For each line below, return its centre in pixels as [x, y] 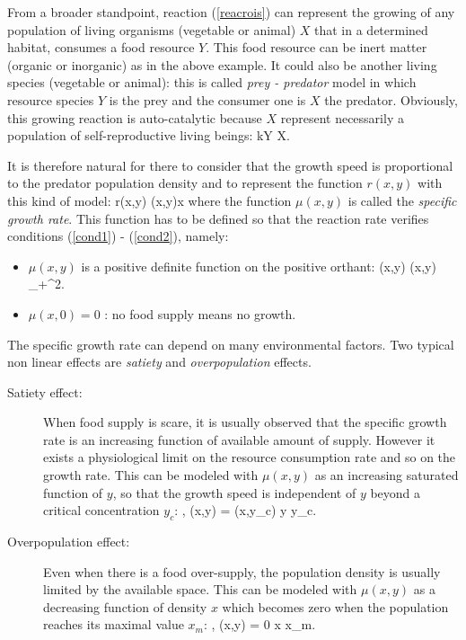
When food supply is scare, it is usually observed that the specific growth [245, 422]
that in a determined [371, 29]
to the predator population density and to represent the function [185, 183]
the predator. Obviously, [391, 99]
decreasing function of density [125, 606]
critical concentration [101, 510]
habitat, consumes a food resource [101, 47]
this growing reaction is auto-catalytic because [135, 117]
